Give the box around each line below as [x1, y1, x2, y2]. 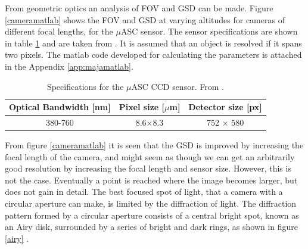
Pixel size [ [119, 101, 165, 113]
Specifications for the [46, 80, 124, 92]
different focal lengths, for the [5, 25, 113, 38]
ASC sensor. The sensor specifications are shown [120, 25, 298, 38]
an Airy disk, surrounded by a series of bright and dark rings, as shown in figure [5, 220, 298, 233]
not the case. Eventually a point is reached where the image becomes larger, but [5, 173, 298, 186]
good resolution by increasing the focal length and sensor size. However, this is [5, 162, 291, 175]
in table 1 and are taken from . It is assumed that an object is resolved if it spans [5, 36, 302, 49]
